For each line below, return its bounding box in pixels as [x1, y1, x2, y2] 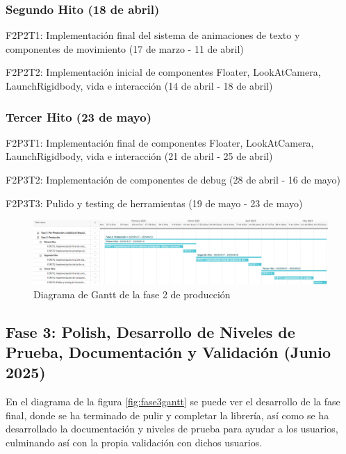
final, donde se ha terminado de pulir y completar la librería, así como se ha [6, 407, 329, 422]
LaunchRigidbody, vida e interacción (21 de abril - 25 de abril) [6, 149, 273, 163]
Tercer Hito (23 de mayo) [6, 108, 151, 125]
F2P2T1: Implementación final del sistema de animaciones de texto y [6, 28, 300, 42]
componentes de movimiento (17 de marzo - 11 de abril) [6, 41, 244, 56]
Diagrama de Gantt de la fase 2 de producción [33, 286, 231, 301]
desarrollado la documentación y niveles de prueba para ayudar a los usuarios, [6, 421, 338, 436]
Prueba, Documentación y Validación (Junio [6, 341, 331, 362]
